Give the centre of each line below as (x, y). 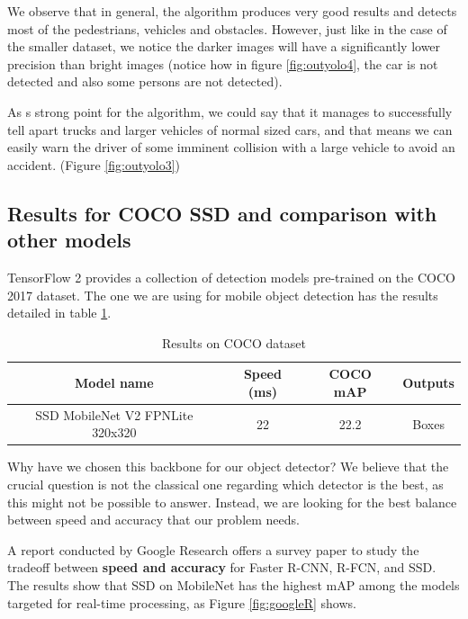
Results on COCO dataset (234, 342)
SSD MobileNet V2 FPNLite (114, 414)
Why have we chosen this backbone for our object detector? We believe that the (228, 466)
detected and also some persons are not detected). (145, 81)
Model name (114, 383)
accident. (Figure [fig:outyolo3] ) (94, 164)
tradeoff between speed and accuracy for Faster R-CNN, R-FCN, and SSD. (222, 567)
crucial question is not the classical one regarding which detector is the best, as (225, 484)
